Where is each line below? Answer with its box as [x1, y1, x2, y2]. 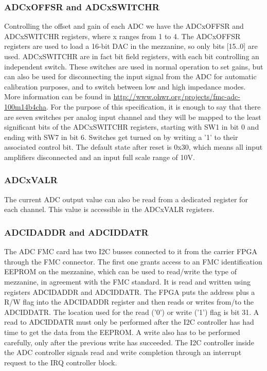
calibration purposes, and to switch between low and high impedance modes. [4, 81, 246, 92]
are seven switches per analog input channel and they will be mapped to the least [4, 111, 261, 122]
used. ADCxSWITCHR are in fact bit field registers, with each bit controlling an [4, 51, 259, 61]
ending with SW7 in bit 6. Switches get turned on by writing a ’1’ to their [4, 131, 238, 142]
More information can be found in [4, 91, 111, 102]
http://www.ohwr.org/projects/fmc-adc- [113, 91, 240, 102]
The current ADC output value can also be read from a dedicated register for [4, 193, 248, 204]
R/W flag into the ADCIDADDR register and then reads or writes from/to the [4, 296, 254, 307]
